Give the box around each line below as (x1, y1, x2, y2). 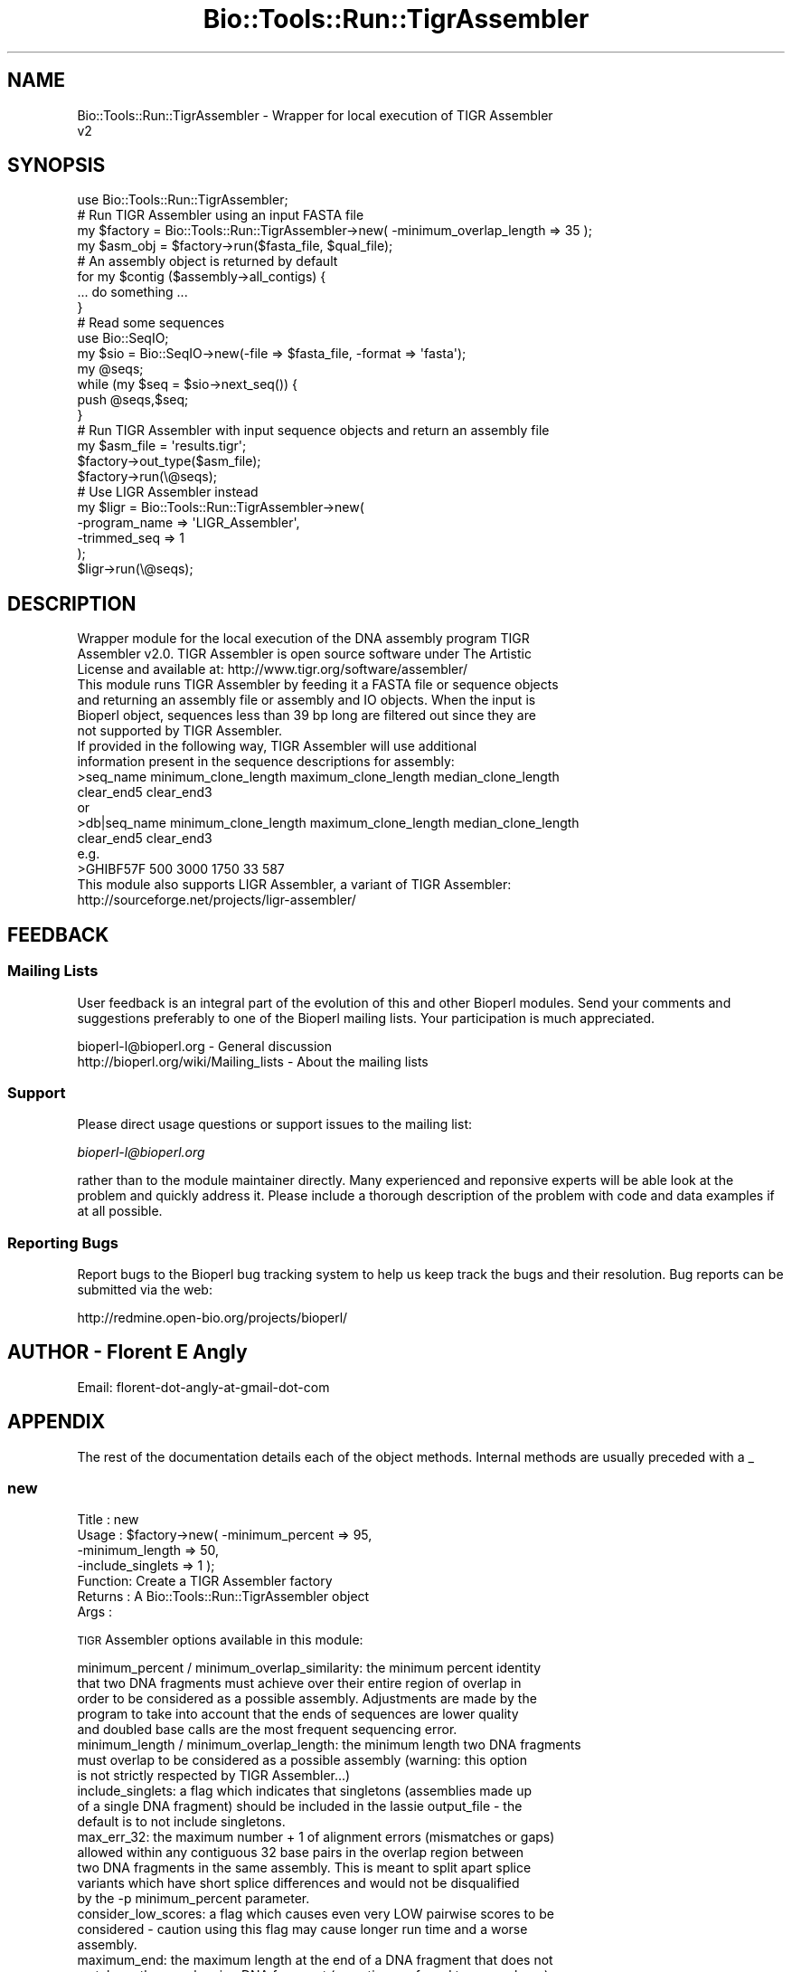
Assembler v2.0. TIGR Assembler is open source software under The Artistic (77, 646, 532, 662)
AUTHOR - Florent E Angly (7, 1341, 248, 1364)
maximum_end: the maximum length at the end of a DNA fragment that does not (77, 1952, 553, 1968)
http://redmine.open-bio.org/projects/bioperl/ (77, 1310, 348, 1325)
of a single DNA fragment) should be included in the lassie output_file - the (77, 1798, 523, 1815)
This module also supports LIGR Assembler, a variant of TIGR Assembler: (77, 877, 512, 893)
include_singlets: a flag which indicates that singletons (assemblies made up (77, 1783, 533, 1799)
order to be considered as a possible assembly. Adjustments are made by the (77, 1691, 537, 1707)
